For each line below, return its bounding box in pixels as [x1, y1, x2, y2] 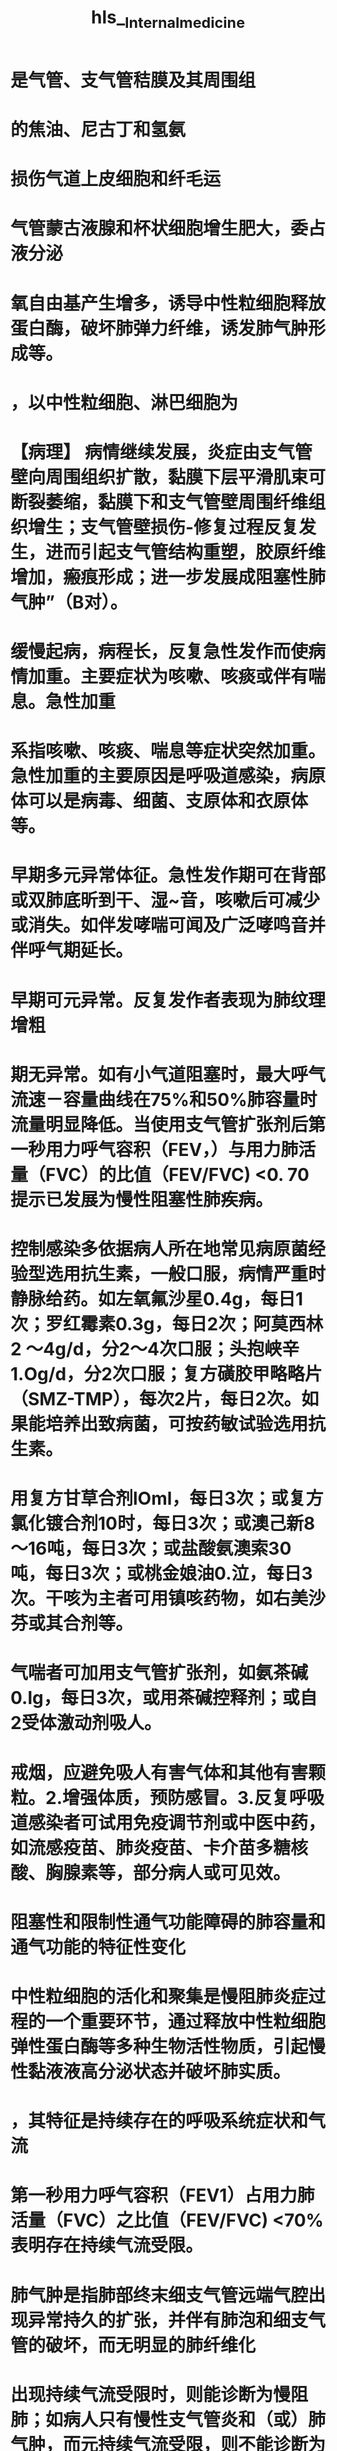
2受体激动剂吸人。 [10, 1712, 162, 1735]
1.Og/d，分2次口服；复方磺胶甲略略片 [10, 1363, 323, 1386]
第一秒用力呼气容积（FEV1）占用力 [10, 2184, 298, 2207]
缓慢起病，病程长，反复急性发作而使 [10, 641, 309, 663]
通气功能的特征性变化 [10, 1936, 187, 1958]
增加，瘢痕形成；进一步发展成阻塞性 [10, 566, 309, 588]
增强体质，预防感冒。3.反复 [61, 1786, 290, 1809]
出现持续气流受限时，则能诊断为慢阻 [10, 2383, 309, 2406]
